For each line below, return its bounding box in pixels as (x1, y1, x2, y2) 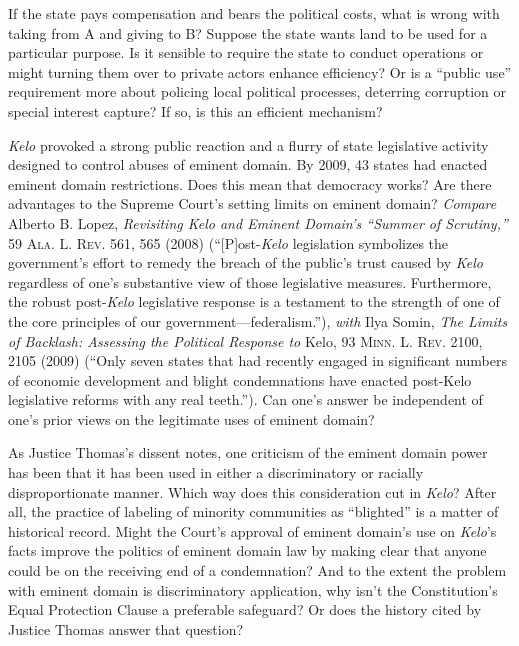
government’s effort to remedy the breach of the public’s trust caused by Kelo (8, 252, 483, 273)
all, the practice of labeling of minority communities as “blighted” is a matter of (8, 501, 499, 522)
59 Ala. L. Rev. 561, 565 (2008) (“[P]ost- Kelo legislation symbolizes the (8, 232, 449, 253)
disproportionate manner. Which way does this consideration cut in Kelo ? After (8, 481, 497, 502)
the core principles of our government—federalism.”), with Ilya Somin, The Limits (8, 310, 508, 331)
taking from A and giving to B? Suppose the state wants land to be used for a (8, 22, 488, 43)
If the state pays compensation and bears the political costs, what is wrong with (8, 3, 500, 23)
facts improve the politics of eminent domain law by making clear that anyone (8, 540, 487, 561)
